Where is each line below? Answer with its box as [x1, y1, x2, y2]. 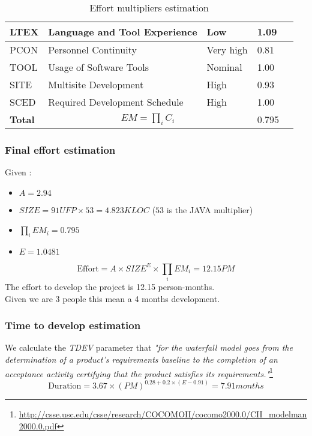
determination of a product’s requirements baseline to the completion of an [5, 353, 278, 366]
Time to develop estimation [5, 318, 141, 333]
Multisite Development [48, 77, 144, 91]
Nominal [206, 60, 242, 74]
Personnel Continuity [48, 43, 137, 56]
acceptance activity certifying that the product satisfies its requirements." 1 [5, 365, 273, 380]
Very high [206, 43, 248, 56]
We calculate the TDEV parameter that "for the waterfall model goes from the [5, 341, 293, 354]
